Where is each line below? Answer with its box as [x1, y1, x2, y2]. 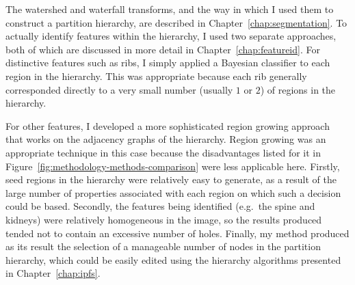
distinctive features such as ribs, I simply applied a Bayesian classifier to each [5, 55, 330, 70]
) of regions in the [260, 82, 336, 96]
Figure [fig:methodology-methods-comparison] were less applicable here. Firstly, [5, 159, 340, 173]
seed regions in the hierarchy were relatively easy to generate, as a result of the [5, 172, 337, 187]
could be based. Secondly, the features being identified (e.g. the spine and [5, 199, 315, 213]
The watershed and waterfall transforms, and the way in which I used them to [5, 2, 334, 16]
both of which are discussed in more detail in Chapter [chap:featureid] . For [5, 42, 320, 56]
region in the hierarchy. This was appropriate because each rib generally [5, 68, 307, 83]
